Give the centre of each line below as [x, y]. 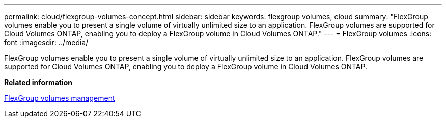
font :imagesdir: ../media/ [46, 42]
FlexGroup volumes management [60, 98]
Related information [38, 82]
